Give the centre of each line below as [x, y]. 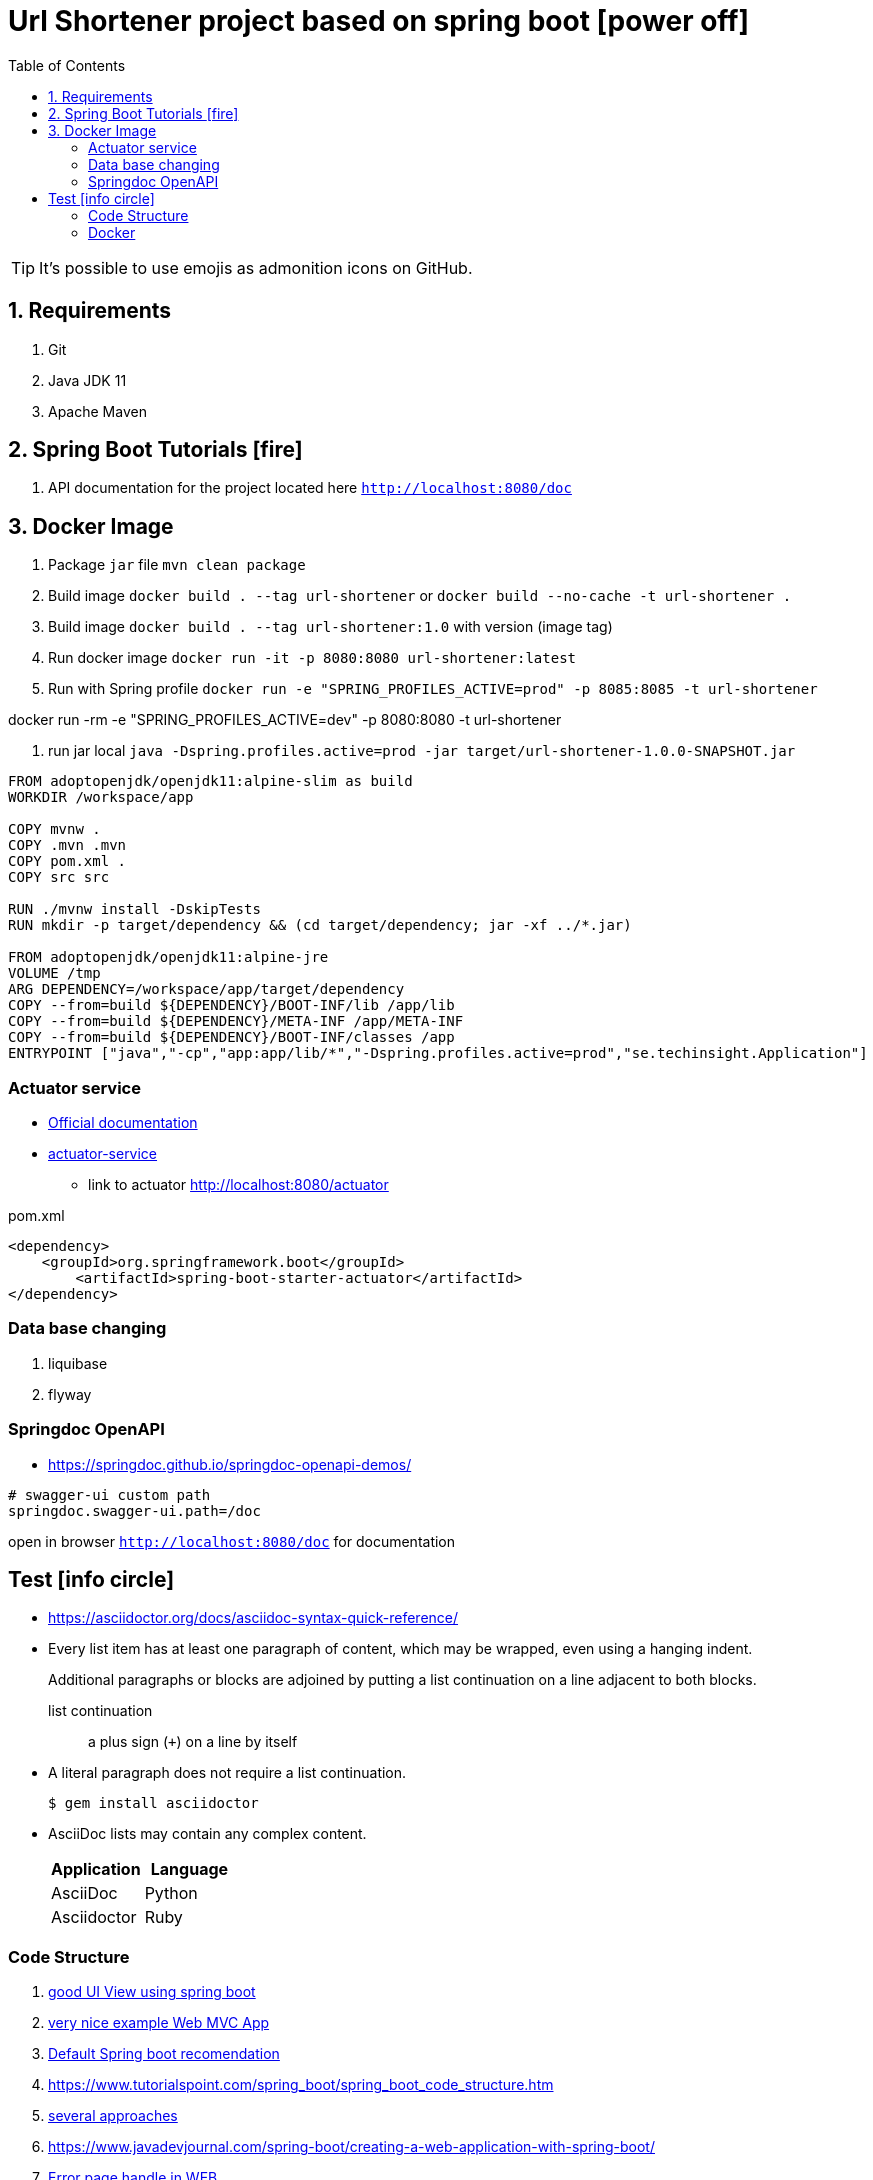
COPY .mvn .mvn [67, 845]
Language [189, 1869]
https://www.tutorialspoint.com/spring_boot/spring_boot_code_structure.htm [301, 2085]
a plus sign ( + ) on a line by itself [193, 1742]
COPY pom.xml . [67, 861]
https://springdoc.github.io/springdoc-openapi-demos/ [230, 1464]
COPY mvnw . [54, 829]
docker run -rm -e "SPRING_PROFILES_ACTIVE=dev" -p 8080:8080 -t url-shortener [285, 720]
